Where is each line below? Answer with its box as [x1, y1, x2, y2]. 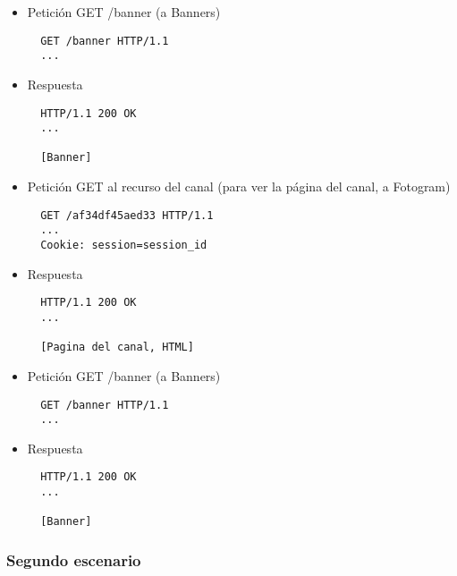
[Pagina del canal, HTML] [40, 341, 194, 354]
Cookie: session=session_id [40, 239, 207, 252]
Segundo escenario [6, 548, 141, 571]
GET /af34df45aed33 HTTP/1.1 [40, 208, 214, 222]
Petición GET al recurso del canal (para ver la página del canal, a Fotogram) [27, 177, 451, 196]
